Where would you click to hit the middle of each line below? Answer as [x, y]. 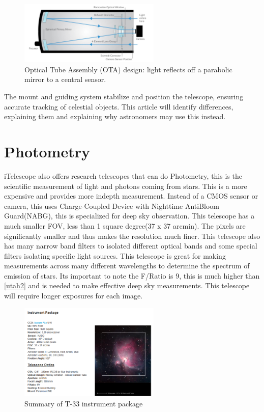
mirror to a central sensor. [65, 79]
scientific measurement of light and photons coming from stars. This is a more [126, 186]
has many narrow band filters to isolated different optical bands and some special [131, 246]
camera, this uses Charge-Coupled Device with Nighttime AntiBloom [112, 205]
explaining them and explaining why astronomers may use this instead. [115, 116]
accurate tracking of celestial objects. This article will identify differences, [119, 106]
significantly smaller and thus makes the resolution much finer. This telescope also [132, 236]
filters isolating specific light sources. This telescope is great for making [115, 255]
